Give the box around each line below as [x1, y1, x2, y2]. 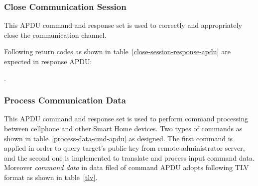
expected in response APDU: [4, 56, 92, 66]
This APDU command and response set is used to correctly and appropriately [4, 20, 242, 30]
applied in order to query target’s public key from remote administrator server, [4, 143, 245, 153]
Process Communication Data [4, 94, 126, 106]
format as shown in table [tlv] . [4, 172, 98, 182]
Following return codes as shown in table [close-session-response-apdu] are [4, 46, 231, 57]
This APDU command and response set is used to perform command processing [4, 113, 248, 124]
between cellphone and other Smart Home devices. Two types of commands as [4, 123, 243, 133]
